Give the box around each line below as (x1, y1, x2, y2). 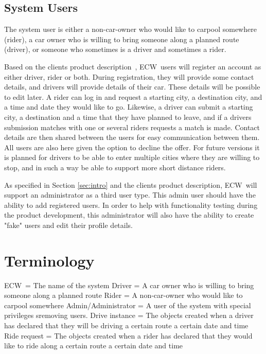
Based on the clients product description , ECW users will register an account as (4, 61, 261, 72)
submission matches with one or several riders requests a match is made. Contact (4, 121, 260, 132)
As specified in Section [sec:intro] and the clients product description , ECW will (4, 179, 257, 190)
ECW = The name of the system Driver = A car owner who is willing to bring (4, 279, 254, 290)
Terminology (4, 250, 95, 271)
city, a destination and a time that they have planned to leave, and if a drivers (4, 111, 252, 122)
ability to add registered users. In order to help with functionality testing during (4, 199, 258, 210)
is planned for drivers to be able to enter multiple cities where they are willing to (4, 152, 260, 163)
